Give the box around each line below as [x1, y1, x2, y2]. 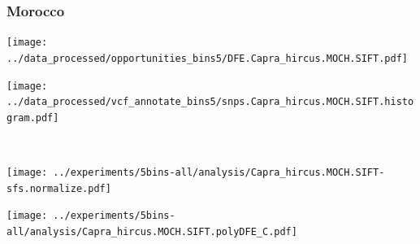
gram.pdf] [6, 111, 59, 124]
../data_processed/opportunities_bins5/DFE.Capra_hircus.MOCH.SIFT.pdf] [6, 52, 408, 64]
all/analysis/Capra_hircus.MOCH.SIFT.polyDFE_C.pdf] [6, 226, 297, 238]
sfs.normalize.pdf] [6, 182, 111, 194]
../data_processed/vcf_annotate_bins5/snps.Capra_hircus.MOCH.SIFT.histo [6, 96, 414, 108]
